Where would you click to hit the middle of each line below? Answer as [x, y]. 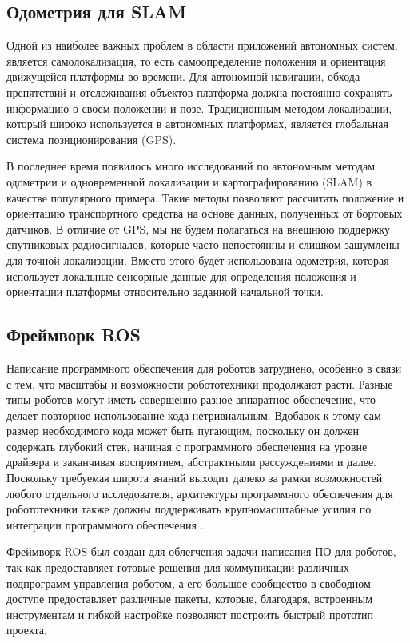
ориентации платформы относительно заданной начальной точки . [165, 292]
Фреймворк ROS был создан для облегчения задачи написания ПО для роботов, [201, 551]
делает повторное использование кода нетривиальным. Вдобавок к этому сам [194, 415]
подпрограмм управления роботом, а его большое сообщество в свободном [189, 583]
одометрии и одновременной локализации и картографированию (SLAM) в [189, 181]
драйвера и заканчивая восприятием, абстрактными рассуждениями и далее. [191, 462]
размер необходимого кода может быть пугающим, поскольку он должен [183, 431]
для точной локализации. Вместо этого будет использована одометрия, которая [198, 260]
